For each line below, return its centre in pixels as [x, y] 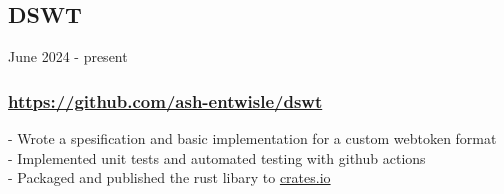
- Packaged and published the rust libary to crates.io [169, 177]
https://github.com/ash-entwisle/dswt [165, 100]
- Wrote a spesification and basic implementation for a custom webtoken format [252, 138]
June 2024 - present [68, 56]
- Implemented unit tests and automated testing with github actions [217, 157]
